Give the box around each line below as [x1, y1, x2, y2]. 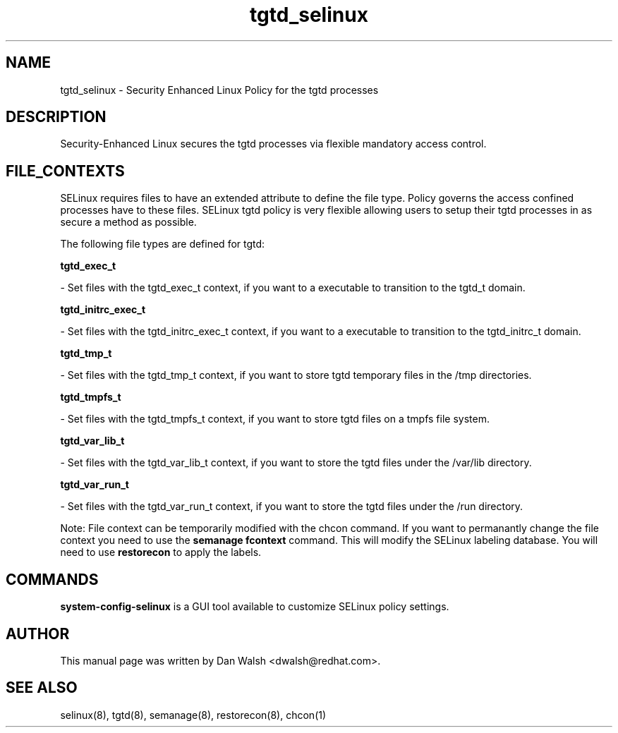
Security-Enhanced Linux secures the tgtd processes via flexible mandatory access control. [60, 138, 487, 150]
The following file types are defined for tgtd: [60, 238, 265, 250]
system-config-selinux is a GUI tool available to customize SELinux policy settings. [60, 600, 449, 613]
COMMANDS [6, 570, 99, 588]
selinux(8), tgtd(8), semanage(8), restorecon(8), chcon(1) [60, 708, 327, 721]
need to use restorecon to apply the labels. [60, 546, 262, 559]
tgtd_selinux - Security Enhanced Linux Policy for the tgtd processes [60, 83, 379, 96]
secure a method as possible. [60, 216, 197, 229]
